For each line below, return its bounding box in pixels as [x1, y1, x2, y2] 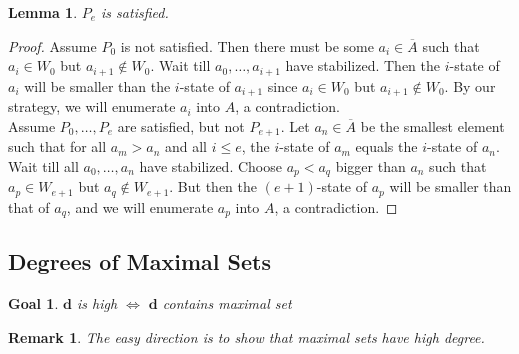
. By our [444, 75, 496, 96]
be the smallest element [360, 115, 505, 136]
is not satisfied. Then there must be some [120, 35, 374, 56]
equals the [355, 136, 418, 157]
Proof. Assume [8, 35, 97, 56]
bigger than [335, 155, 406, 176]
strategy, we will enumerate [8, 96, 176, 117]
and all [164, 136, 208, 157]
